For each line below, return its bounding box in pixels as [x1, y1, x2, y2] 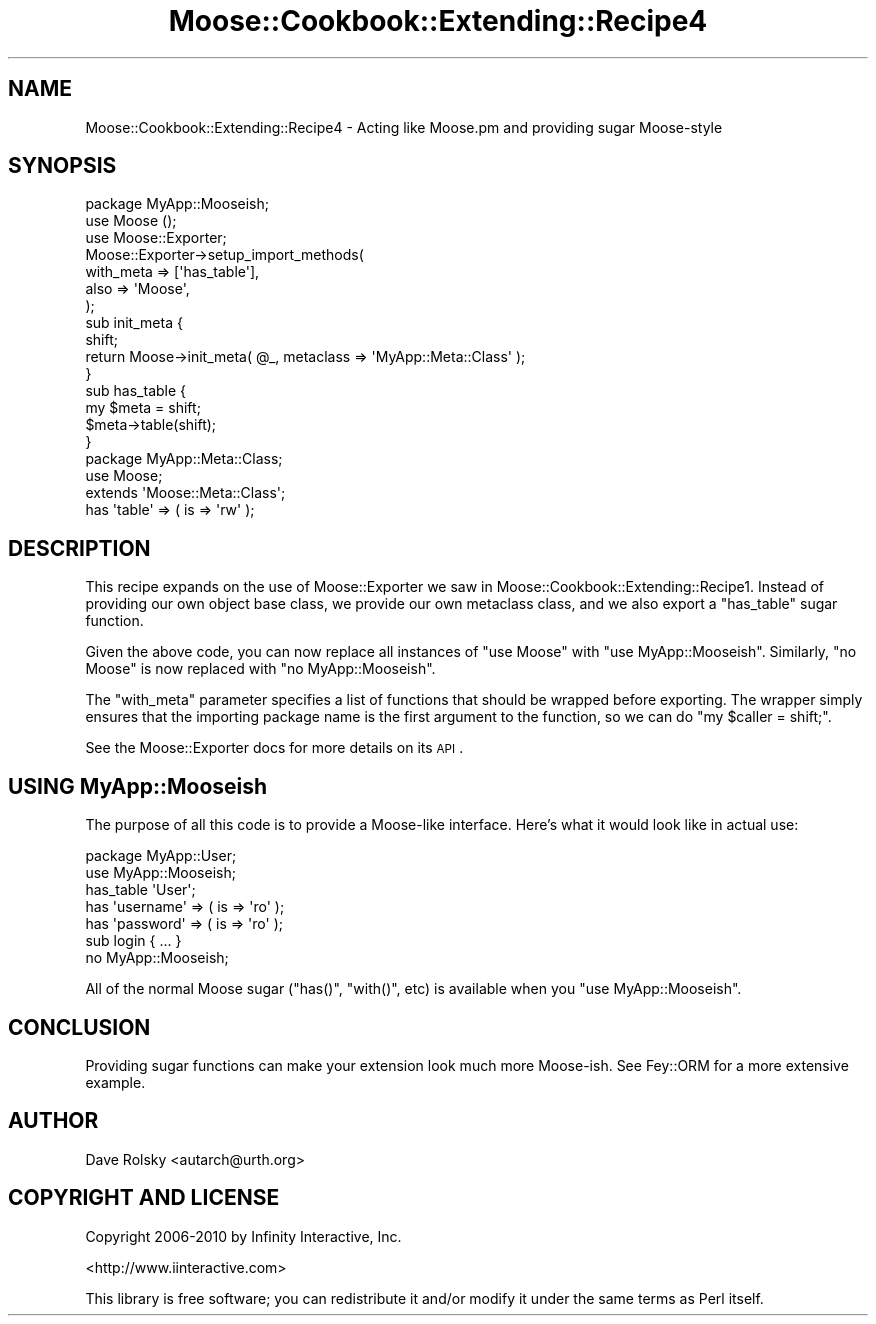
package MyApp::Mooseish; [85, 195, 269, 213]
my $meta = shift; [85, 399, 201, 417]
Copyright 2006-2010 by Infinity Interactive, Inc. [85, 1227, 402, 1245]
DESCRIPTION [8, 535, 151, 561]
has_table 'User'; [85, 881, 196, 899]
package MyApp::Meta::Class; [85, 450, 283, 468]
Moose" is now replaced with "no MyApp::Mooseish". [85, 660, 436, 678]
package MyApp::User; [85, 847, 237, 865]
